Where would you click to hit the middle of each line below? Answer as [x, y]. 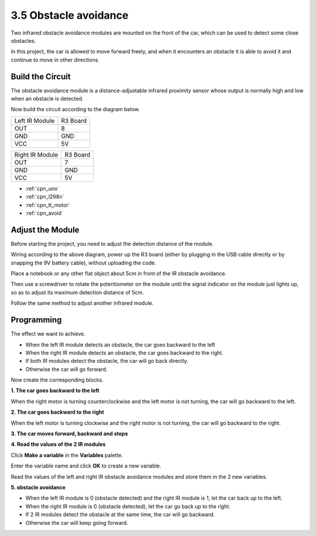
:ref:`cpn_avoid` [44, 213]
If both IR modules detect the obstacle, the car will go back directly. [107, 361]
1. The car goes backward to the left [55, 391]
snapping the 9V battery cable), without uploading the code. [83, 263]
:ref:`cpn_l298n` [45, 197]
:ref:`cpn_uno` [42, 188]
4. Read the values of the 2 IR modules [58, 444]
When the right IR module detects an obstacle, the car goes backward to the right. [124, 353]
